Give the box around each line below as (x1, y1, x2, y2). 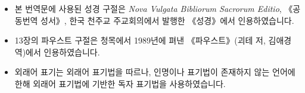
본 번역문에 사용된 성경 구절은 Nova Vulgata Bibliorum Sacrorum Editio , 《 (14, 2, 293, 14)
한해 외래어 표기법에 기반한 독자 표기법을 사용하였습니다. (14, 77, 226, 89)
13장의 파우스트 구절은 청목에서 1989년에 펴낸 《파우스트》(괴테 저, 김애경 (14, 34, 292, 46)
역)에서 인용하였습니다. (14, 45, 100, 58)
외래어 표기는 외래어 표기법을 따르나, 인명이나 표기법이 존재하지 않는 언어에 (14, 66, 295, 78)
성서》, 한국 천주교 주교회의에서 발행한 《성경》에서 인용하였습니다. (41, 14, 294, 26)
